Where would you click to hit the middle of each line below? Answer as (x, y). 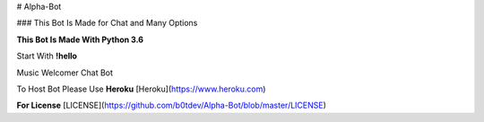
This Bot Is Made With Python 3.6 (80, 39)
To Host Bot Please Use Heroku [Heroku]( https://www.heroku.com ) (141, 89)
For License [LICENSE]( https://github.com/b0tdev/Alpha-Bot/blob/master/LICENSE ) (172, 105)
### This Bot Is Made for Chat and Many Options (107, 23)
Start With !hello (47, 56)
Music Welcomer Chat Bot (65, 73)
